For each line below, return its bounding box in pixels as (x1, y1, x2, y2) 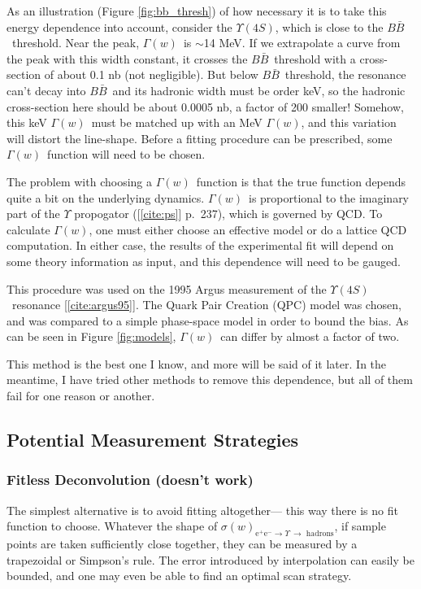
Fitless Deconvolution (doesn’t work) (7, 469, 254, 490)
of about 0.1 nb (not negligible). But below (44, 66, 258, 83)
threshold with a (274, 50, 356, 67)
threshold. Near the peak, (11, 34, 140, 51)
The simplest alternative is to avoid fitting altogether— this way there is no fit (7, 501, 398, 518)
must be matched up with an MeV (91, 114, 263, 131)
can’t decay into (7, 81, 86, 98)
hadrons (306, 530, 334, 539)
